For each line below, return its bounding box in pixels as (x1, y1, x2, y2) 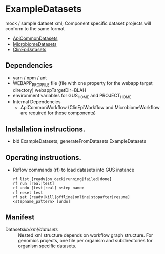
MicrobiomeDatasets (12, 40, 57, 47)
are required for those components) (20, 110, 96, 116)
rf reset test (12, 190, 43, 195)
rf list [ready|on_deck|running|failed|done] (12, 176, 112, 182)
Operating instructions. (5, 153, 82, 162)
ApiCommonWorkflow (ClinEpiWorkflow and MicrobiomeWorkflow (20, 104, 160, 111)
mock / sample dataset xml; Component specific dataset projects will (5, 20, 151, 26)
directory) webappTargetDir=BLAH (12, 87, 86, 93)
